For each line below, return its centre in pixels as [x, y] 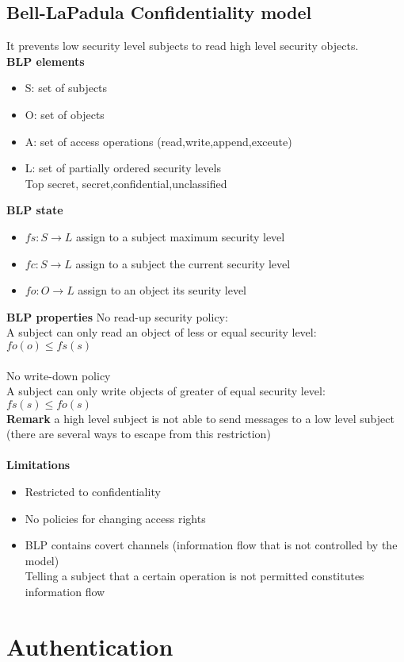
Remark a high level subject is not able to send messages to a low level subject [200, 418]
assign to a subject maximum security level [181, 236]
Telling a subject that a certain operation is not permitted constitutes [194, 576]
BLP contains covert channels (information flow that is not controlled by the [211, 545]
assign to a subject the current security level [183, 263]
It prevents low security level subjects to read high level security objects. [183, 46]
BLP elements [46, 61]
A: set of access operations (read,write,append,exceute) [158, 141]
